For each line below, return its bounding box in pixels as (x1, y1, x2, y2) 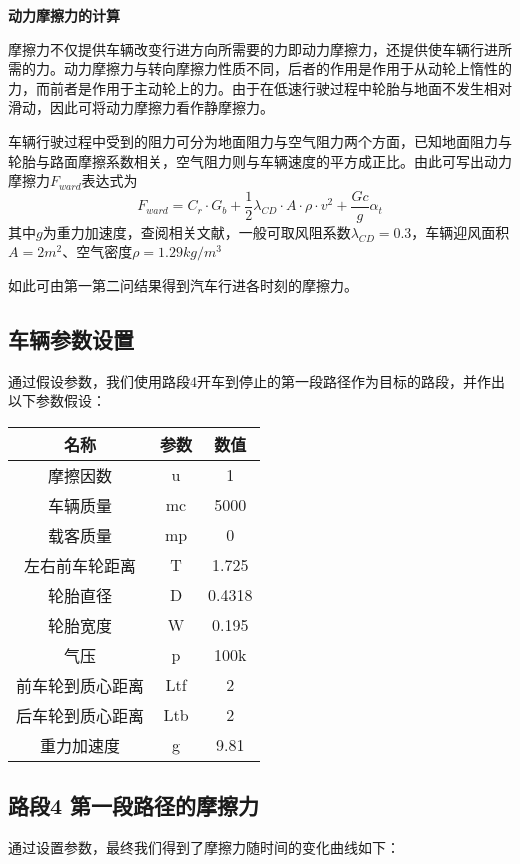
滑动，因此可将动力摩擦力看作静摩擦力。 (8, 97, 274, 118)
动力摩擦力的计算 (8, 5, 120, 25)
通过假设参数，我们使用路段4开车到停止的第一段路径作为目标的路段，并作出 (8, 370, 505, 391)
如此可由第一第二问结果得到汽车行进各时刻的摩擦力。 (8, 275, 358, 295)
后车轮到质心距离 (16, 703, 145, 727)
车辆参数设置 (8, 323, 134, 354)
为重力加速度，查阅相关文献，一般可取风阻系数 (42, 221, 351, 242)
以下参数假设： (8, 390, 106, 411)
